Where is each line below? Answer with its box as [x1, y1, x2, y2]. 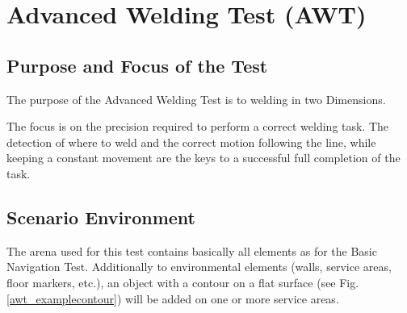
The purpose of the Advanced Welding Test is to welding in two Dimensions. [6, 90, 386, 107]
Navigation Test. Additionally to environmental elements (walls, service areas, [6, 258, 392, 275]
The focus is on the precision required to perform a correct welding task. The [6, 118, 389, 135]
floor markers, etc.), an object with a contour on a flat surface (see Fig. [6, 273, 359, 290]
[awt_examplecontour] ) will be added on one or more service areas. [6, 290, 339, 307]
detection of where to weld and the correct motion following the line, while [6, 133, 376, 150]
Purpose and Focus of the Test [6, 52, 268, 77]
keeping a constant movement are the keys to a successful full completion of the [6, 149, 401, 166]
